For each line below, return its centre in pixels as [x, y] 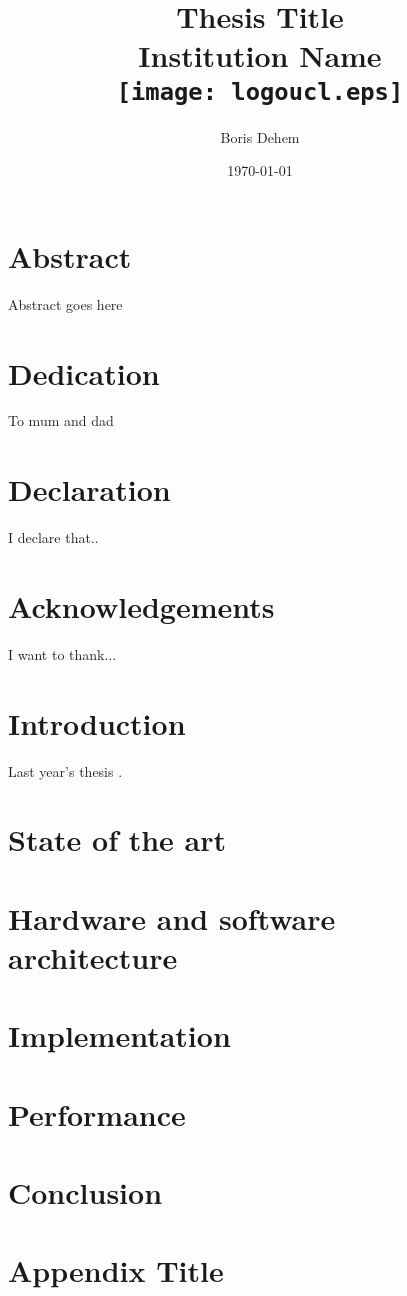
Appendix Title [116, 1270]
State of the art [117, 839]
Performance [97, 1113]
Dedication [84, 372]
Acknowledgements [141, 605]
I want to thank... [62, 653]
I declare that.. [53, 537]
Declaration [89, 489]
